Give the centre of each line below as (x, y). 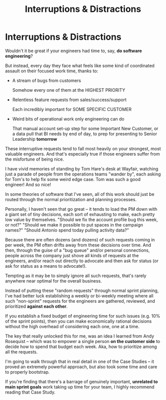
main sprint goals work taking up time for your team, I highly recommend (80, 387)
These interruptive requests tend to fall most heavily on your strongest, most (83, 148)
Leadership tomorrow (35, 139)
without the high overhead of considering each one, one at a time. (72, 326)
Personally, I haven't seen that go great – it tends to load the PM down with (81, 209)
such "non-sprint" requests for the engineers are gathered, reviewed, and (80, 301)
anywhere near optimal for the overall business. (54, 281)
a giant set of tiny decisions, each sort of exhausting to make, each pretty (80, 214)
